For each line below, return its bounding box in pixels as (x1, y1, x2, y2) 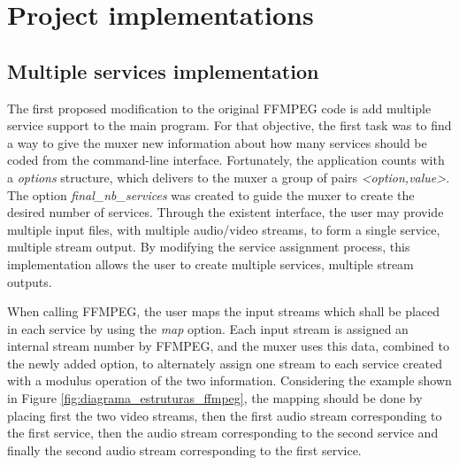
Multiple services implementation (7, 57, 319, 84)
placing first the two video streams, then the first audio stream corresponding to (7, 406, 442, 424)
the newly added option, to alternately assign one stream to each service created (7, 353, 442, 372)
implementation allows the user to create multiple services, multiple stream (7, 254, 414, 273)
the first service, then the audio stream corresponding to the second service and (7, 423, 439, 442)
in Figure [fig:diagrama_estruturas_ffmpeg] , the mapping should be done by (7, 389, 423, 407)
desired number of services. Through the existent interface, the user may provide (7, 203, 444, 221)
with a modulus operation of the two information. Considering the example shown (7, 371, 452, 390)
